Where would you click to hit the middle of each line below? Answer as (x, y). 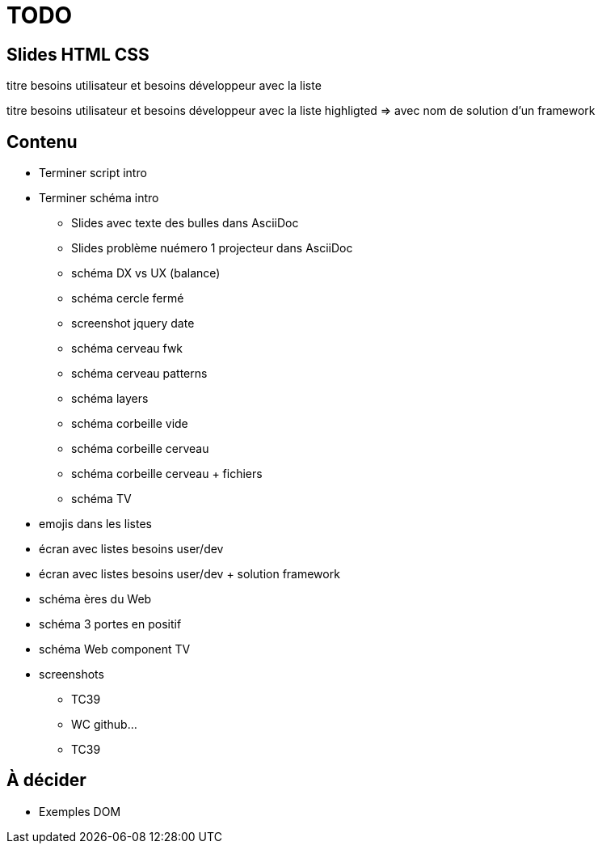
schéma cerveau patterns (139, 374)
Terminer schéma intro (99, 198)
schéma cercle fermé (128, 298)
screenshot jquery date (133, 324)
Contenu (42, 142)
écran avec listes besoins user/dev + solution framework (189, 574)
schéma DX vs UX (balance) (146, 273)
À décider (46, 780)
